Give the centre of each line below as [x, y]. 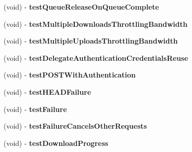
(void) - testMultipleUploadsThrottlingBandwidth [91, 41]
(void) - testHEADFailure [47, 91]
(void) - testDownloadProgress [56, 143]
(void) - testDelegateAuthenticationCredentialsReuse [96, 58]
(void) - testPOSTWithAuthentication [70, 75]
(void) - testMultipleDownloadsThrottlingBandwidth [95, 24]
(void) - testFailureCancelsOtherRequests [75, 126]
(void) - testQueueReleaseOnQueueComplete [81, 7]
